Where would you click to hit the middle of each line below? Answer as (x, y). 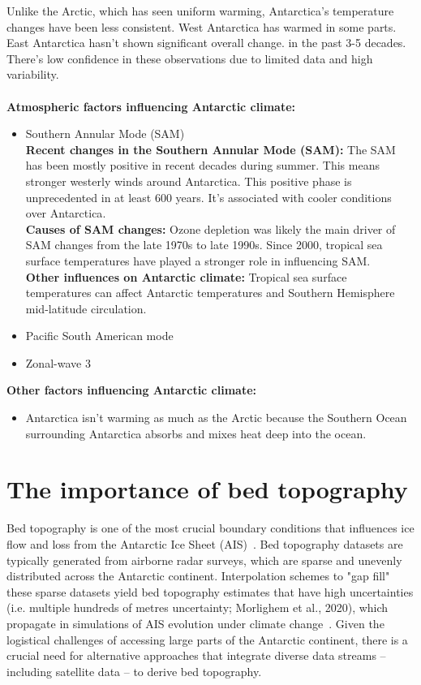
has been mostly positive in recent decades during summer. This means (202, 165)
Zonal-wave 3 (58, 362)
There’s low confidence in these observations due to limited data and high (190, 58)
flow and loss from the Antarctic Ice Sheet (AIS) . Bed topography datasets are (205, 543)
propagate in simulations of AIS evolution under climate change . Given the (195, 623)
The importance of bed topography (207, 489)
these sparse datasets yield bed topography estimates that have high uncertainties (210, 591)
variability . (33, 74)
